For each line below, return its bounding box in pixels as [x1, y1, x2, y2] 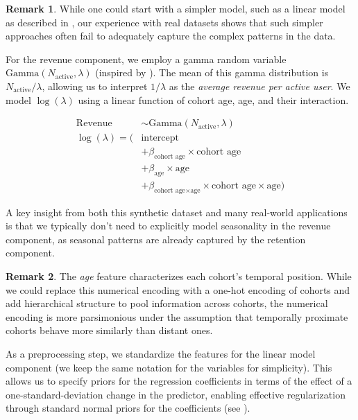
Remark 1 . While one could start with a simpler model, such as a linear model [6, 1, 346, 15]
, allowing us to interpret [42, 78, 148, 93]
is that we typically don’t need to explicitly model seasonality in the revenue [6, 218, 331, 233]
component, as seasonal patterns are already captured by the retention [6, 231, 306, 246]
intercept [141, 133, 179, 143]
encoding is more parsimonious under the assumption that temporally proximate [6, 309, 348, 324]
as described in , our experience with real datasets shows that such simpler [6, 15, 323, 29]
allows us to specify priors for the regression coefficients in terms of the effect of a [6, 374, 352, 388]
